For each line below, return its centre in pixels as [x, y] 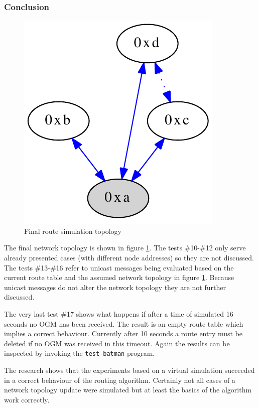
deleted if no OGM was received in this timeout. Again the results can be [117, 343]
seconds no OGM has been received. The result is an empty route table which [124, 323]
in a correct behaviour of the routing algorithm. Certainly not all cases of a [120, 380]
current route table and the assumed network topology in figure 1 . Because [119, 277]
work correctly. [27, 399]
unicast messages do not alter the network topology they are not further [115, 287]
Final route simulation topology [73, 231]
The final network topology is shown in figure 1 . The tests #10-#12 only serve [125, 248]
